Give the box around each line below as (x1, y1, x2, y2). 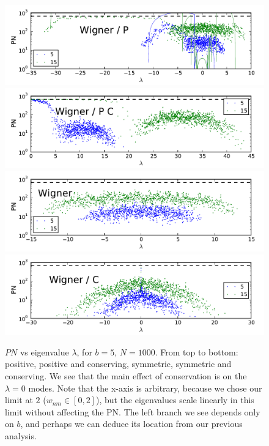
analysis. (5, 429, 37, 442)
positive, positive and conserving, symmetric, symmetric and (5, 357, 232, 370)
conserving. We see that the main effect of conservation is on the (5, 369, 247, 382)
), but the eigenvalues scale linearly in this (95, 393, 254, 406)
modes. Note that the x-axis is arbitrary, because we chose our (28, 381, 262, 394)
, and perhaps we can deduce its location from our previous (20, 417, 243, 430)
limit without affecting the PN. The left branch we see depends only (5, 405, 260, 418)
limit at (5, 393, 33, 406)
